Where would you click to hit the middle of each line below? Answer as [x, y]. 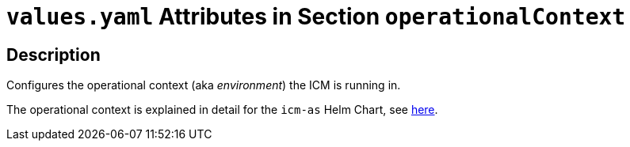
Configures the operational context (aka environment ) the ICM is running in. [204, 85]
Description [53, 55]
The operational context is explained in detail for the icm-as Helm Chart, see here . [222, 110]
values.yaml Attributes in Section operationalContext [316, 17]
